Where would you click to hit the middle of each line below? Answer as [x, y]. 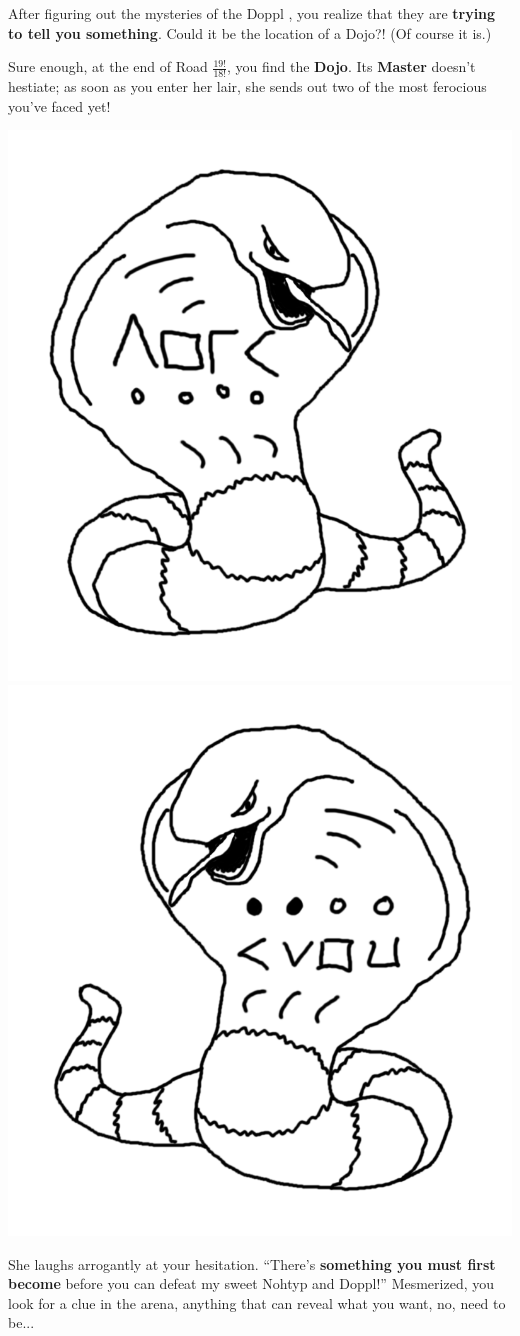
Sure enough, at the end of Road [108, 66]
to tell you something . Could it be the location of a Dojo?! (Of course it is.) [250, 32]
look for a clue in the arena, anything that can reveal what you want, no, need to [257, 1302]
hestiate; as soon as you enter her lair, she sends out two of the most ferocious [247, 86]
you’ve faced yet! [59, 105]
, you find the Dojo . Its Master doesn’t [351, 66]
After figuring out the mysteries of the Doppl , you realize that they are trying [252, 13]
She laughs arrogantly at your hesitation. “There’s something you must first [252, 1263]
